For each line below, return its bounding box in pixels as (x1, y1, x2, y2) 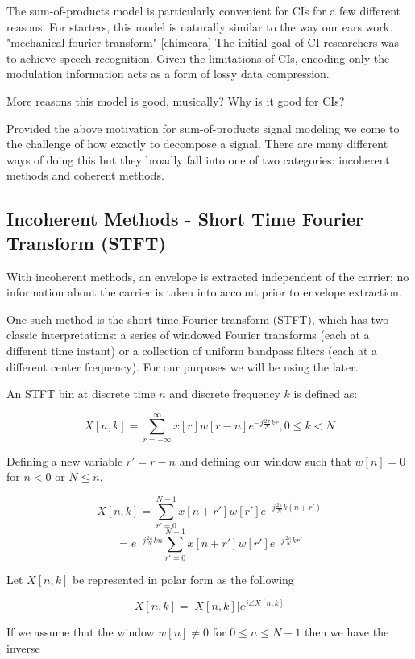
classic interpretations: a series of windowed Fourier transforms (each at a (6, 326, 370, 343)
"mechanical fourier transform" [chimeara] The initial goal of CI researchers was (6, 34, 400, 51)
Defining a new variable (6, 452, 123, 469)
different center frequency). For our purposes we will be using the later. (6, 358, 359, 375)
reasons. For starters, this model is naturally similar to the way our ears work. (6, 18, 393, 35)
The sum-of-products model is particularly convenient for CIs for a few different (6, 2, 400, 19)
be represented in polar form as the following (72, 571, 294, 588)
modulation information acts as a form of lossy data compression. (6, 65, 330, 82)
